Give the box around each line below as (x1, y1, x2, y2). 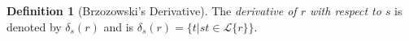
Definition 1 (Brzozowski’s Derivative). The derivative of (7, 2, 297, 18)
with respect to (310, 2, 381, 18)
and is (103, 18, 134, 35)
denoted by (7, 18, 62, 35)
